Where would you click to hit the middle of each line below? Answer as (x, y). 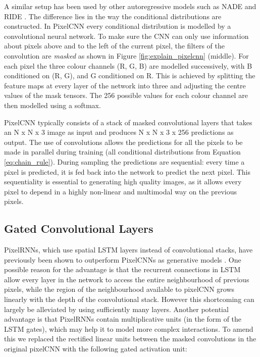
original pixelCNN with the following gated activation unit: (96, 349)
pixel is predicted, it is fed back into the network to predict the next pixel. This (127, 171)
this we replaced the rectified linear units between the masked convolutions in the (130, 339)
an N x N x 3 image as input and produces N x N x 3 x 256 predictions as (119, 132)
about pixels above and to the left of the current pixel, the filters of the (115, 46)
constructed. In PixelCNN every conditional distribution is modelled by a (118, 26)
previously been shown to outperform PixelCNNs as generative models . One (123, 259)
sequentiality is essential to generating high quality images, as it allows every (123, 182)
